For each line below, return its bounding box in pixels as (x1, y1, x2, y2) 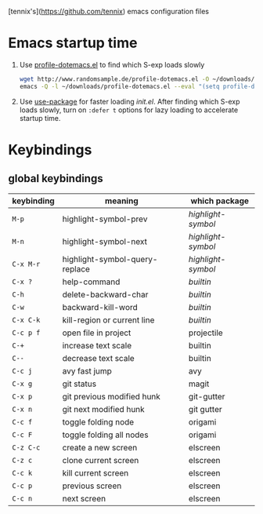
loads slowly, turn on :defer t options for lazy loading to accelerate (19, 105, 239, 115)
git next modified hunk (62, 403, 145, 414)
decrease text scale (62, 352, 135, 363)
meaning (104, 195, 139, 206)
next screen (62, 493, 106, 504)
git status (62, 378, 96, 389)
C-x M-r (12, 259, 41, 268)
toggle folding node (62, 416, 135, 427)
